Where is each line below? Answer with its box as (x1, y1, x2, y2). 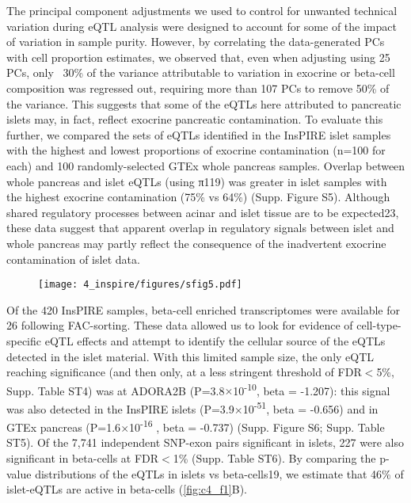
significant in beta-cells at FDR (6, 450, 159, 467)
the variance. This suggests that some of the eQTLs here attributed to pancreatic (6, 95, 401, 112)
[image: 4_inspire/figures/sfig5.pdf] (38, 279, 242, 291)
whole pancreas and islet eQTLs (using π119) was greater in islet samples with (6, 173, 387, 189)
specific (6, 332, 42, 349)
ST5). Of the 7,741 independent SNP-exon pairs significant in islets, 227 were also (6, 434, 404, 451)
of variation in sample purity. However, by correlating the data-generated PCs (6, 33, 385, 50)
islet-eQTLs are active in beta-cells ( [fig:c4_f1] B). (6, 481, 247, 497)
